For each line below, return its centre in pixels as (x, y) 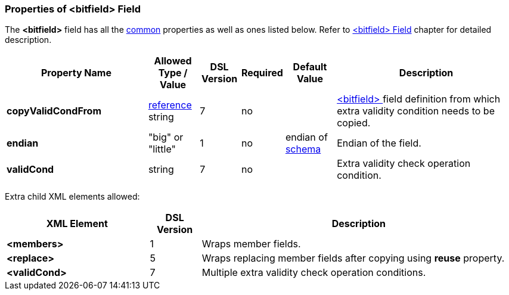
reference (170, 105)
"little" (162, 149)
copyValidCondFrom (54, 111)
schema (303, 149)
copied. (354, 123)
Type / (173, 73)
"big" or (166, 137)
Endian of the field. (379, 143)
